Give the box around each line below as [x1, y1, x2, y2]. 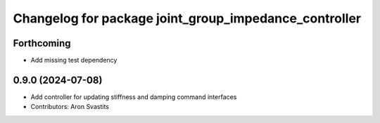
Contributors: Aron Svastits [30, 103, 109, 111]
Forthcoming [13, 37, 71, 49]
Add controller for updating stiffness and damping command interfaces [30, 92, 237, 101]
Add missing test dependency [30, 56, 118, 65]
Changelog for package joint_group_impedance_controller [13, 11, 362, 26]
